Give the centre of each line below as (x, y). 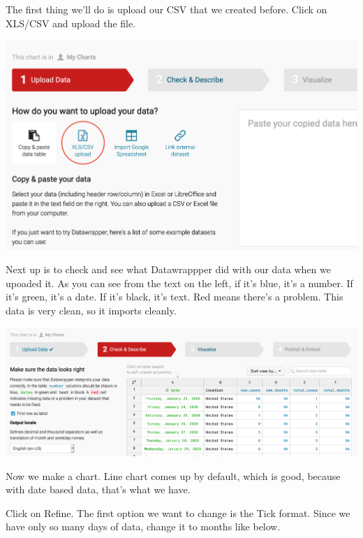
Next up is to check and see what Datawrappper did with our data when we (168, 269)
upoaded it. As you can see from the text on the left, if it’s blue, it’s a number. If (179, 283)
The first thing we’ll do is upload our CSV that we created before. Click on (166, 9)
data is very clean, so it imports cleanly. (91, 311)
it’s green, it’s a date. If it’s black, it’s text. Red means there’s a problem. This (175, 297)
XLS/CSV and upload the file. (71, 23)
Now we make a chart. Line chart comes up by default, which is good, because (173, 475)
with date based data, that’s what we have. (98, 489)
